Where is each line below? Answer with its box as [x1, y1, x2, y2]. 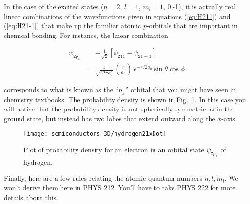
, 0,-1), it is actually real [163, 1, 236, 11]
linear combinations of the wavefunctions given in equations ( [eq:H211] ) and [4, 11, 231, 21]
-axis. [221, 113, 237, 123]
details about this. [4, 192, 58, 202]
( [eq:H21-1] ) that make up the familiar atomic [4, 20, 141, 31]
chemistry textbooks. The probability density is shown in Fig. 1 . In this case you [4, 94, 246, 104]
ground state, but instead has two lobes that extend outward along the [4, 113, 215, 123]
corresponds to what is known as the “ [4, 84, 119, 94]
